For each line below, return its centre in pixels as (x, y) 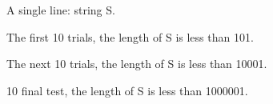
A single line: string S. (61, 10)
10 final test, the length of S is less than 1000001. (127, 90)
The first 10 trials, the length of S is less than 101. (130, 36)
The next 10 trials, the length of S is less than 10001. (137, 64)
